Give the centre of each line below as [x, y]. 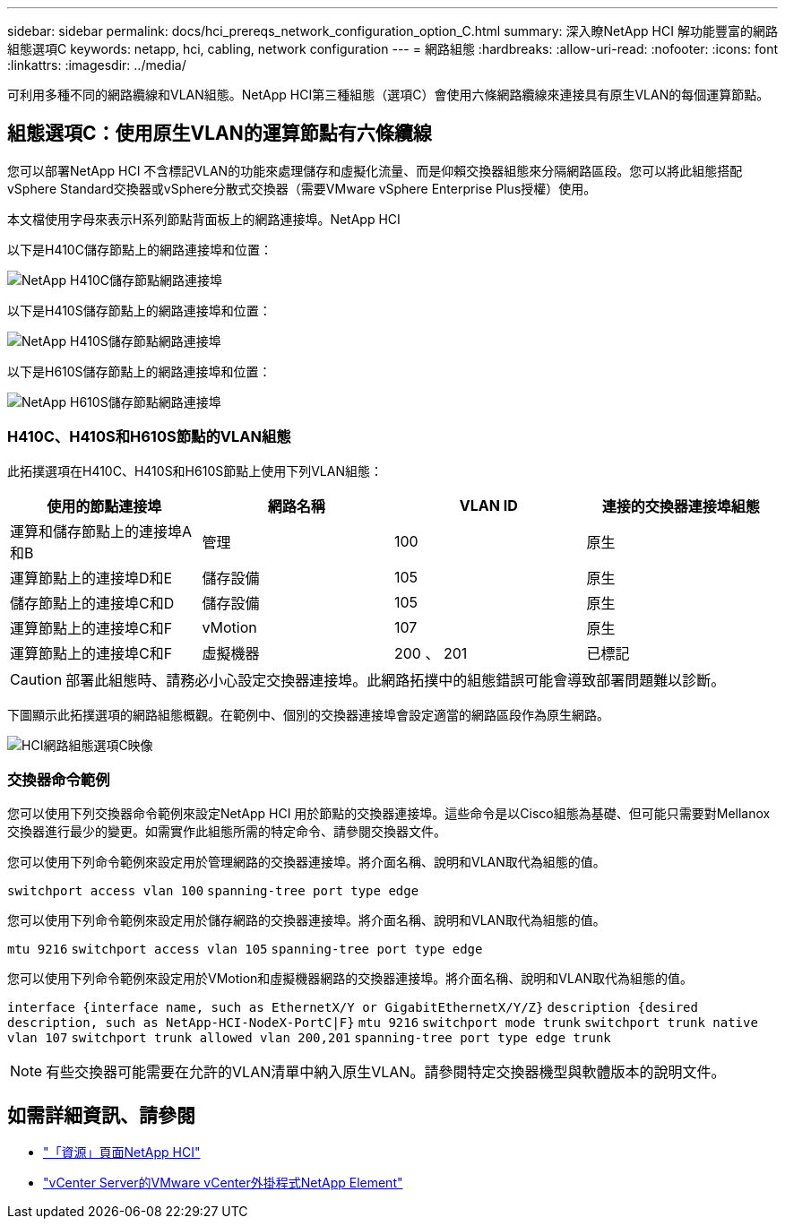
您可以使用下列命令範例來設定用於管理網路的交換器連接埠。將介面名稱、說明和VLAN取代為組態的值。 [306, 862]
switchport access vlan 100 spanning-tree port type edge [213, 891]
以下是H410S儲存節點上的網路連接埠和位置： [139, 310]
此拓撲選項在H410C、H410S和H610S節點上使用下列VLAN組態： [195, 471]
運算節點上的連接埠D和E [91, 578]
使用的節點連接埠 [104, 506]
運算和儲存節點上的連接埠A [101, 531]
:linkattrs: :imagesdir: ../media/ [97, 65]
